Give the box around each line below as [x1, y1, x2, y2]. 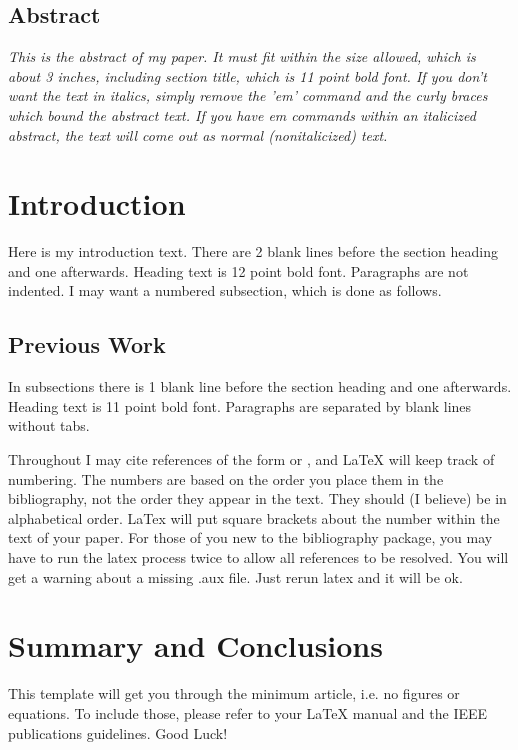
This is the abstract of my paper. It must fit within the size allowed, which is [8, 46, 476, 67]
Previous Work [8, 329, 166, 360]
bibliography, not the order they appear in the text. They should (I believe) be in [8, 488, 507, 509]
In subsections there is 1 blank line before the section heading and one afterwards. [8, 376, 512, 397]
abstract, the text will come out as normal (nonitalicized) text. [8, 124, 388, 145]
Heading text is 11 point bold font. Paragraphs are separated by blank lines [8, 395, 472, 416]
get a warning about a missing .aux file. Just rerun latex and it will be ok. [8, 566, 463, 587]
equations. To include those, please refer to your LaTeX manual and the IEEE [8, 702, 488, 723]
